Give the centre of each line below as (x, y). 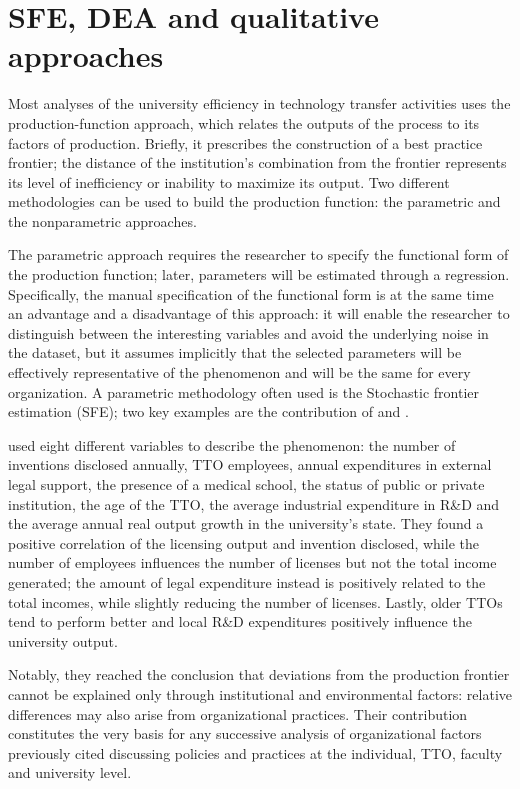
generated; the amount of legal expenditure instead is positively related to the (247, 581)
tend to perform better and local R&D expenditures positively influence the (240, 621)
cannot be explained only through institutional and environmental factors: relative (260, 693)
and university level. (70, 772)
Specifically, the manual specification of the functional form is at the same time (251, 293)
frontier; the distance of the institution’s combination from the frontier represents (257, 162)
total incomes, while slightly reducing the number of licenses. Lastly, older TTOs (255, 601)
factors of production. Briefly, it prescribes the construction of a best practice (245, 142)
